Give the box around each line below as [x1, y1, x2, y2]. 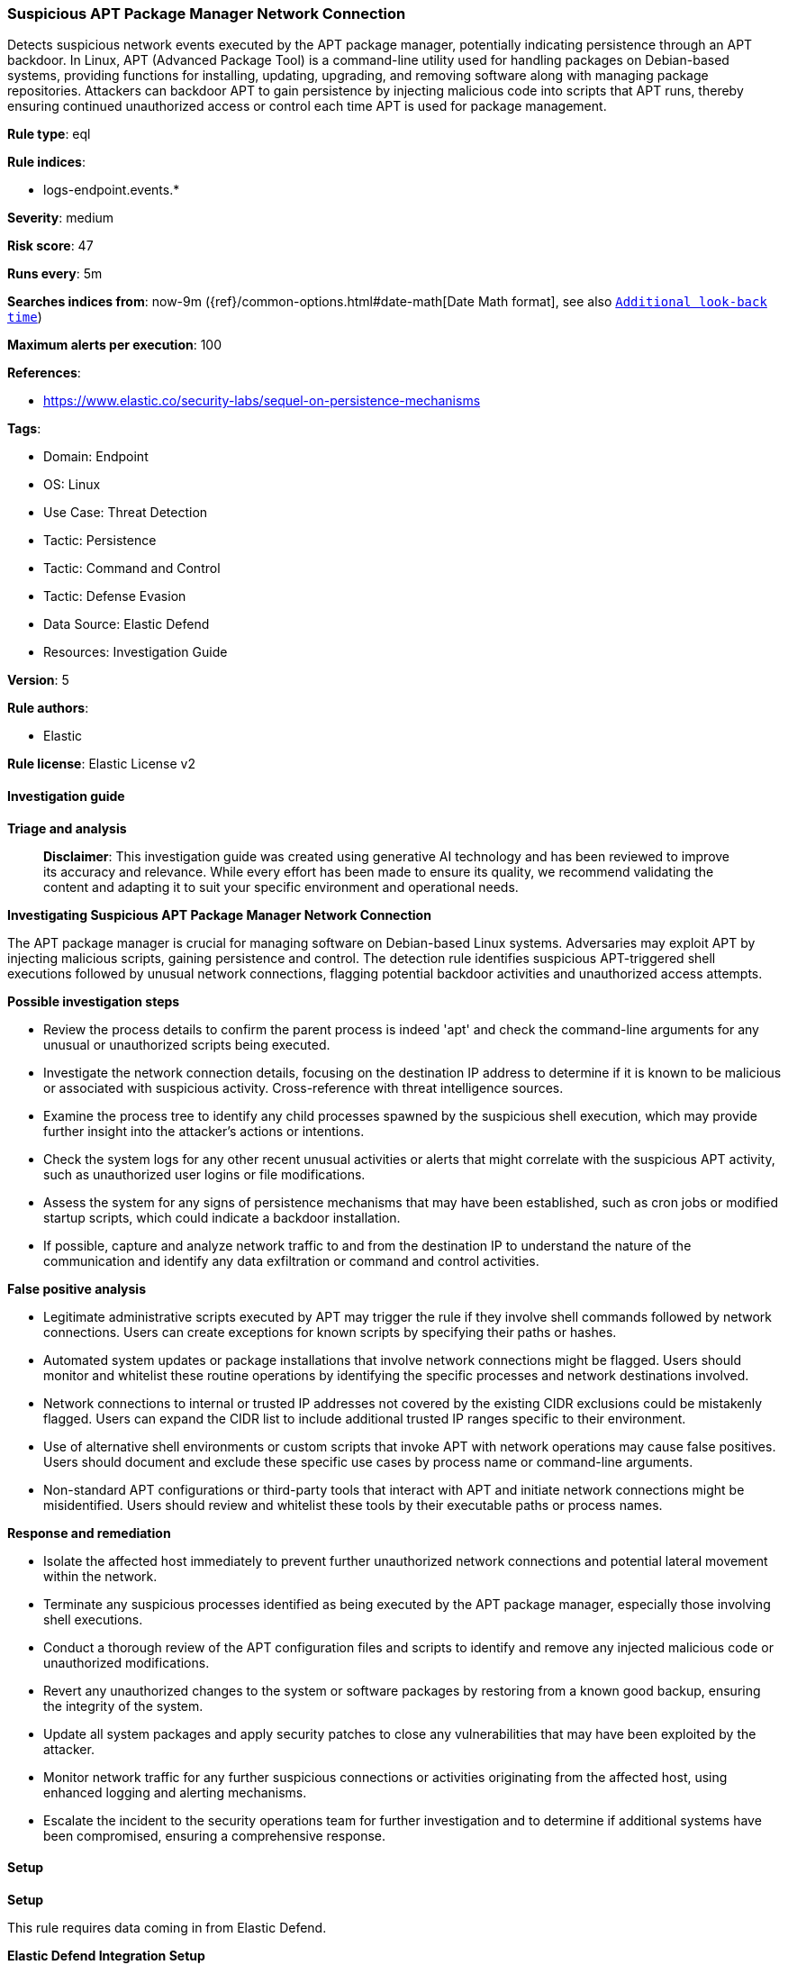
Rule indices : [7, 154, 86, 170]
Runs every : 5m [7, 266, 103, 282]
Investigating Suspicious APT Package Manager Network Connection [7, 906, 431, 923]
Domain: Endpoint [43, 449, 149, 465]
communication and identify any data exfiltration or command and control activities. [43, 1252, 539, 1269]
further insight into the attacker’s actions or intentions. [43, 1123, 365, 1139]
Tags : [7, 421, 41, 437]
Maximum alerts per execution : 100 [7, 337, 222, 353]
